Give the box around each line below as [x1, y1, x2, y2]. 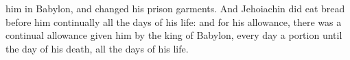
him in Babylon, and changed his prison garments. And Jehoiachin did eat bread [5, 1, 345, 15]
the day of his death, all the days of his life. [5, 41, 189, 55]
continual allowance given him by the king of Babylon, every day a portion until [5, 28, 342, 42]
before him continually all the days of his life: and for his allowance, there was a [5, 14, 342, 29]
